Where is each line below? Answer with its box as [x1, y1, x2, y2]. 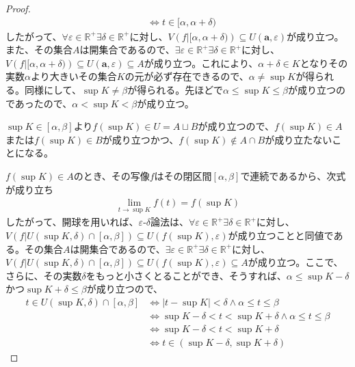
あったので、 [14, 96, 73, 110]
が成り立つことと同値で [228, 228, 334, 242]
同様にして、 [24, 83, 81, 96]
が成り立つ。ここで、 [248, 255, 343, 269]
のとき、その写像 [73, 168, 150, 182]
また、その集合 [5, 42, 73, 57]
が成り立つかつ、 [102, 132, 179, 146]
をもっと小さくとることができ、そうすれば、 [86, 268, 287, 282]
